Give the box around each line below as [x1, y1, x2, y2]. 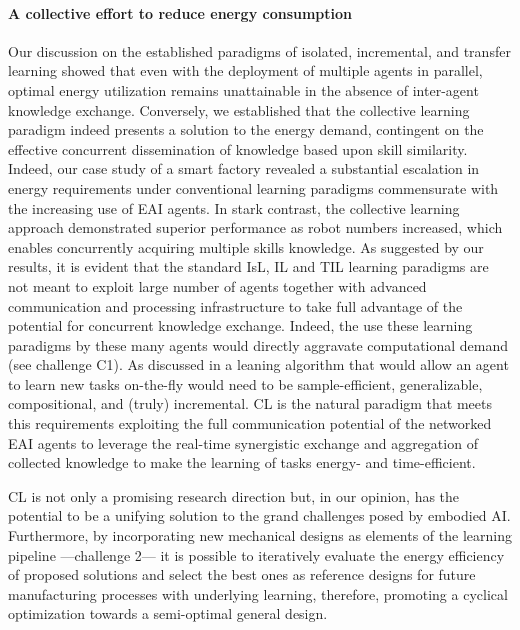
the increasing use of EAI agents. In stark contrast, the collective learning [8, 197, 460, 218]
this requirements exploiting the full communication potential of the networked [8, 413, 492, 434]
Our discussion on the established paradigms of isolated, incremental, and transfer [8, 40, 511, 61]
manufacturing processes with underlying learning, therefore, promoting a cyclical [8, 583, 508, 604]
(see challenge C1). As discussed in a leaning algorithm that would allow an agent [8, 354, 509, 375]
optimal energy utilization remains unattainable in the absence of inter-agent [8, 79, 479, 100]
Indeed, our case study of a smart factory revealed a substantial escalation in [8, 158, 480, 179]
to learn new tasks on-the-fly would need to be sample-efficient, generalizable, [8, 373, 483, 394]
